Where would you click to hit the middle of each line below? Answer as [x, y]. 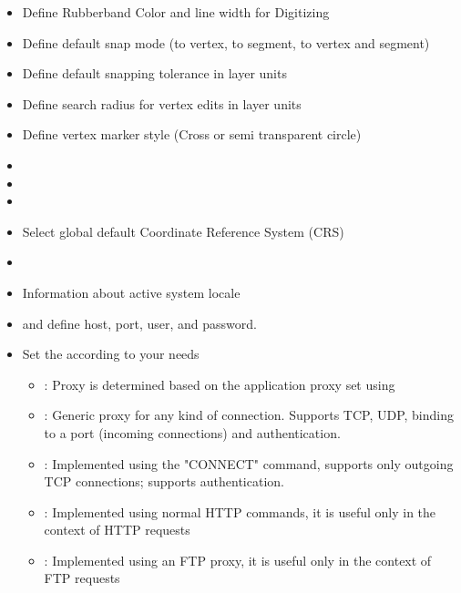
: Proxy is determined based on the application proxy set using [220, 384]
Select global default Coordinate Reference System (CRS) [183, 231]
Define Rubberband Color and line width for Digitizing [176, 12]
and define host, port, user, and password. [139, 323]
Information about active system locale [131, 292]
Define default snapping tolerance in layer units [154, 73]
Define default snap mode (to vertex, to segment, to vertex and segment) [226, 42]
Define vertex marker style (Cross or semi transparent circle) [192, 134]
